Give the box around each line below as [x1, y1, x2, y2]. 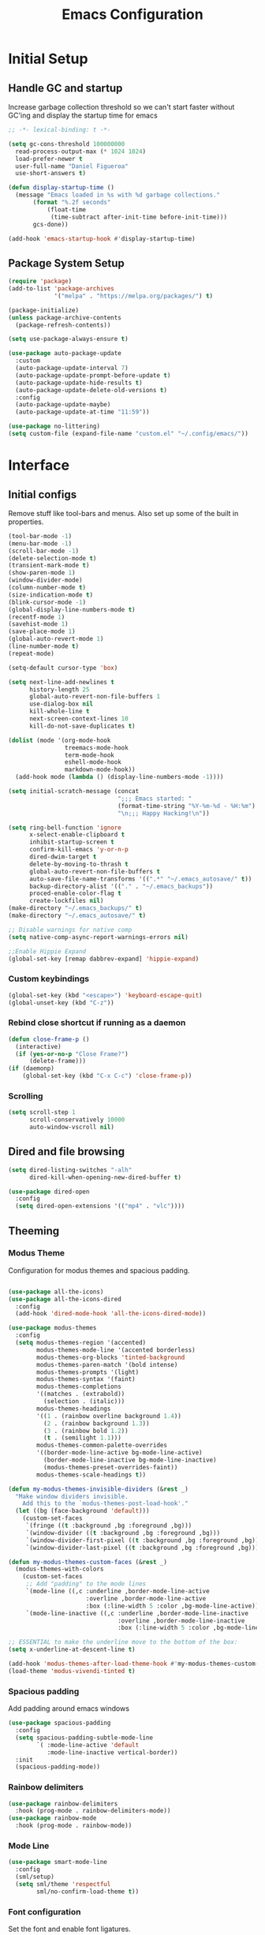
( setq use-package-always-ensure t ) [8, 335, 129, 343]
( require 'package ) [8, 278, 73, 286]
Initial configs [8, 488, 77, 501]
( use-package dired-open [8, 1188, 90, 1196]
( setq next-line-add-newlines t [8, 678, 114, 686]
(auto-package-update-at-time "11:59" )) [15, 408, 150, 416]
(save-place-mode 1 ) [8, 627, 77, 636]
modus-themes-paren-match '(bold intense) [36, 1360, 178, 1368]
